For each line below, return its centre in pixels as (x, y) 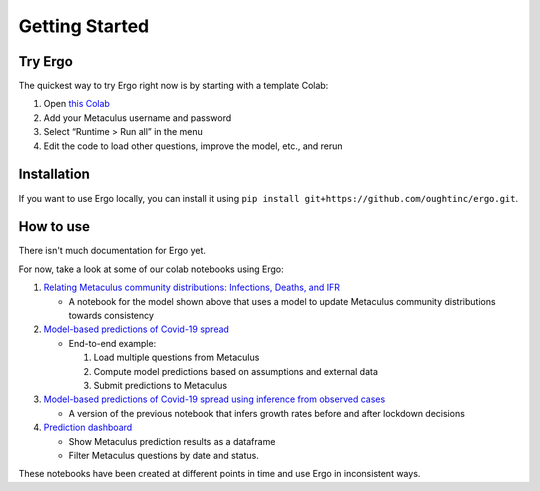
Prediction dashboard (88, 427)
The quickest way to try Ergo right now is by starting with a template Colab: (173, 86)
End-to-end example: (112, 343)
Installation (54, 174)
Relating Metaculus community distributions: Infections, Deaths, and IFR (191, 287)
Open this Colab (76, 104)
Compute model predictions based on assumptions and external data (236, 371)
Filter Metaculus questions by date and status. (163, 455)
